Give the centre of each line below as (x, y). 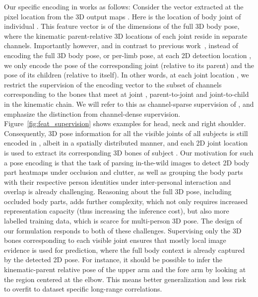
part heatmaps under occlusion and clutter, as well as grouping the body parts (124, 172)
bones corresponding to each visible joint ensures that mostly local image (115, 240)
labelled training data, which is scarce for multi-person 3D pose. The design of (123, 221)
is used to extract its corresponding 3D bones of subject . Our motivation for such (129, 152)
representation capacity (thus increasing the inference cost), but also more (117, 211)
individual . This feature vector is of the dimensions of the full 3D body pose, (122, 26)
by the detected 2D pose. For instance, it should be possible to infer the (113, 260)
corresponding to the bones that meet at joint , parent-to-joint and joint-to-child (127, 94)
